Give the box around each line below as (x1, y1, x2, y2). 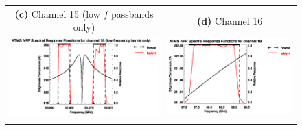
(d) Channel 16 (196, 13, 263, 27)
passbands (111, 6, 154, 21)
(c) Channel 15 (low (14, 6, 100, 21)
